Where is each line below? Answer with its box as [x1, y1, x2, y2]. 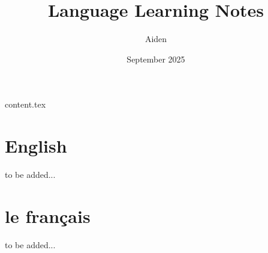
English [5, 133, 67, 158]
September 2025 [127, 52, 185, 65]
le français [5, 203, 91, 228]
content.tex [5, 98, 46, 111]
